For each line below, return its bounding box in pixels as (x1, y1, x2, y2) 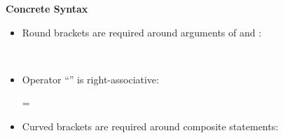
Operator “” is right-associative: (22, 71, 159, 86)
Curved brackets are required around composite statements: (22, 118, 279, 133)
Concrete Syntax (6, 1, 88, 15)
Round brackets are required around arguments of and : (22, 25, 262, 39)
